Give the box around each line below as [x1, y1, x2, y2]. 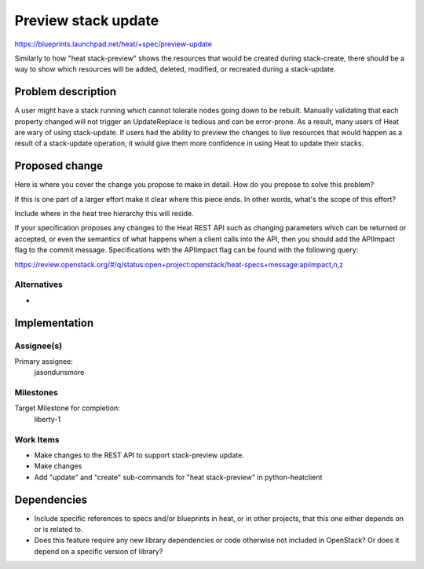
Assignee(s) [14, 340, 63, 351]
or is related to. [34, 525, 83, 534]
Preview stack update [14, 12, 159, 29]
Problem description [14, 85, 117, 98]
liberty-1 [34, 414, 61, 424]
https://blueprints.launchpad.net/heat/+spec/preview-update [14, 39, 212, 49]
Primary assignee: [14, 356, 74, 365]
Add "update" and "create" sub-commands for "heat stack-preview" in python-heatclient [34, 472, 323, 482]
